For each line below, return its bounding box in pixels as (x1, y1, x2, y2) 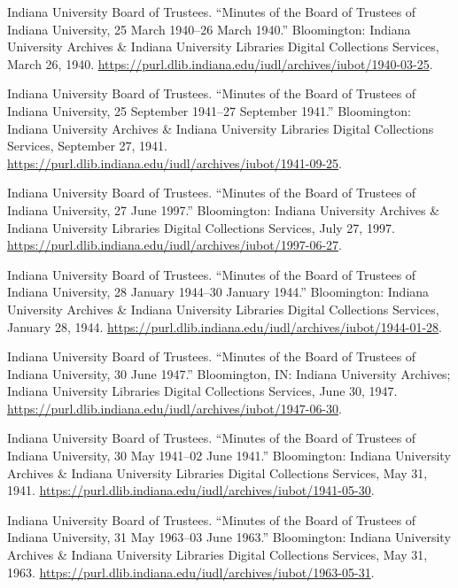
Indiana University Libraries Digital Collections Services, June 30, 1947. (7, 382, 398, 400)
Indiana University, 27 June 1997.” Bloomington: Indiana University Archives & (7, 200, 440, 219)
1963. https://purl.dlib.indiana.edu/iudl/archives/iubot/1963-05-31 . (7, 562, 375, 581)
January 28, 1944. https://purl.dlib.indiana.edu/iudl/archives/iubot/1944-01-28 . (7, 317, 443, 336)
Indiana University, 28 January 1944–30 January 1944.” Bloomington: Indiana (7, 282, 430, 301)
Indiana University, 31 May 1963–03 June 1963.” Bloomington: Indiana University (7, 528, 451, 546)
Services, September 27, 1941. (7, 136, 167, 155)
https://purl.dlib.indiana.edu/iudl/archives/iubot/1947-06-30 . (7, 398, 342, 417)
